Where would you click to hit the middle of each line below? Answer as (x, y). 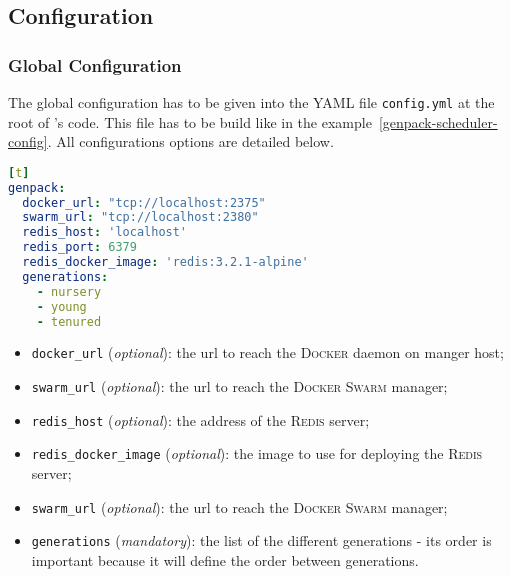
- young (61, 306)
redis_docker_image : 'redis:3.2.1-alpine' (165, 262)
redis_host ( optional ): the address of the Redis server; (200, 419)
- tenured (69, 321)
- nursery (69, 291)
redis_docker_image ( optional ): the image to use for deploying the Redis (257, 453)
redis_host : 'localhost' (105, 232)
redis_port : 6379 (79, 247)
